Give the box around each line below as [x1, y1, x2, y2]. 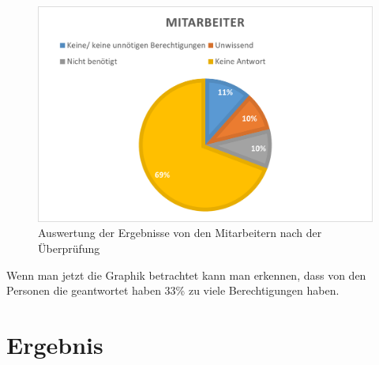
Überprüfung [38, 240, 100, 257]
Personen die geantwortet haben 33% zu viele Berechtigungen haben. [6, 282, 340, 299]
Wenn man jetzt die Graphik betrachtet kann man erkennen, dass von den [6, 266, 366, 283]
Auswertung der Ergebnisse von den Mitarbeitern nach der [38, 224, 322, 241]
